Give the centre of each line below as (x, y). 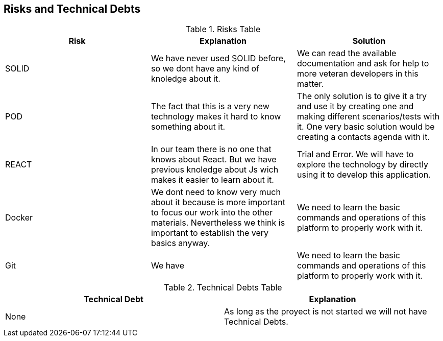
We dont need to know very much (216, 192)
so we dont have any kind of (205, 69)
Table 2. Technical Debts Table (223, 288)
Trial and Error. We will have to (355, 154)
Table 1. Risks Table (223, 29)
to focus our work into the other (212, 213)
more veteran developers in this (358, 74)
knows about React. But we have (214, 160)
